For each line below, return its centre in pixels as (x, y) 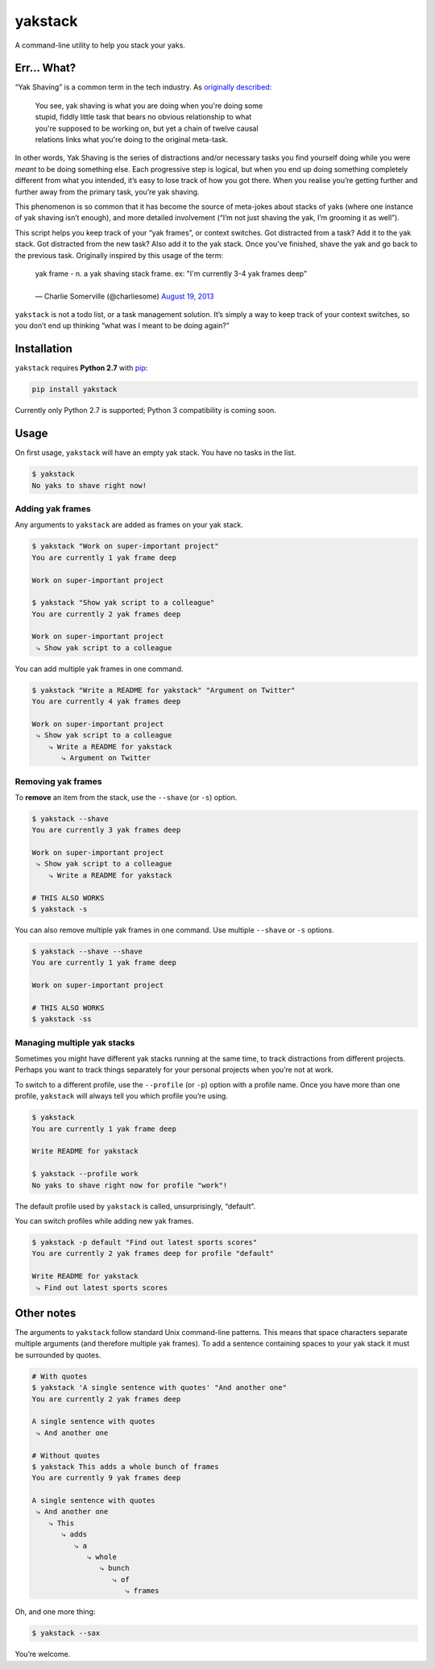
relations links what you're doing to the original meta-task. (132, 140)
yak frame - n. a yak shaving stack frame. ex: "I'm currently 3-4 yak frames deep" (171, 273)
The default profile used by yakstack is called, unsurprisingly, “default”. (135, 1206)
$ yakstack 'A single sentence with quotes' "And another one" (159, 1388)
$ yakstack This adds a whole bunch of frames (125, 1467)
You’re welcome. (43, 1654)
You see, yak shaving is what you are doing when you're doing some (149, 106)
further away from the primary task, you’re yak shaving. (107, 192)
